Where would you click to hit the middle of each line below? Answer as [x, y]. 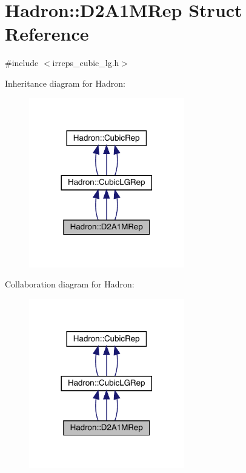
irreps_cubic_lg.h [86, 63]
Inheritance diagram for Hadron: [65, 83]
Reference [47, 34]
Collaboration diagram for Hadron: [70, 284]
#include [22, 63]
